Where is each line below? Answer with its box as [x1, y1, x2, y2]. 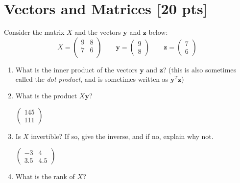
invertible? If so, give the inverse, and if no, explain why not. [31, 131, 214, 141]
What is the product [15, 90, 77, 100]
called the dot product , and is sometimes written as [15, 74, 168, 84]
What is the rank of [15, 171, 75, 182]
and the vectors [74, 27, 121, 37]
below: [148, 27, 168, 37]
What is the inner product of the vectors [15, 64, 138, 74]
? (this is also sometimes [163, 64, 237, 74]
